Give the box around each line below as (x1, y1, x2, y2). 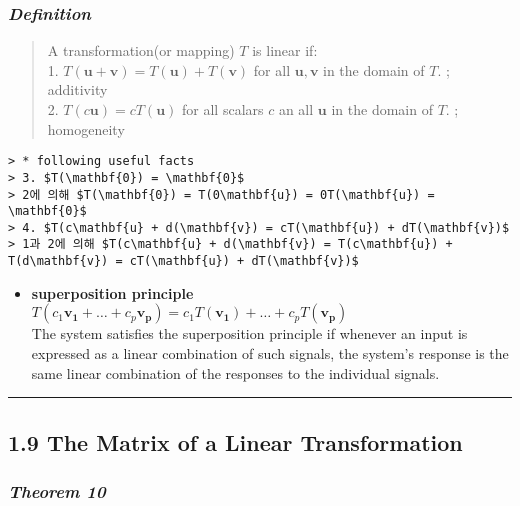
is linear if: (252, 40, 318, 61)
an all (278, 99, 314, 119)
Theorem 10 (8, 478, 106, 503)
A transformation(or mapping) (47, 40, 235, 61)
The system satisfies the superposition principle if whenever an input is (31, 323, 468, 344)
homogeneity (47, 118, 125, 139)
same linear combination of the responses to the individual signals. (31, 362, 440, 383)
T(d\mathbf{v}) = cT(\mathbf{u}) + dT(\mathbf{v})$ (8, 254, 359, 269)
